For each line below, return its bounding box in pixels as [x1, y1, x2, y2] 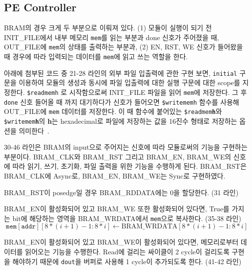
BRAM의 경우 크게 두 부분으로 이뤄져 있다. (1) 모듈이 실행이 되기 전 [4, 22, 212, 33]
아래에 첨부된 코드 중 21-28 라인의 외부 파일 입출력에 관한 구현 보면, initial [4, 67, 237, 78]
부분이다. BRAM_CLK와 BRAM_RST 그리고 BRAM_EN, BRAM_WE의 [4, 151, 231, 161]
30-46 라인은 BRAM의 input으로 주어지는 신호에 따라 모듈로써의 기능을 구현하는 [4, 142, 248, 152]
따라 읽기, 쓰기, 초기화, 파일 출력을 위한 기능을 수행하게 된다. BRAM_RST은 [12, 161, 247, 171]
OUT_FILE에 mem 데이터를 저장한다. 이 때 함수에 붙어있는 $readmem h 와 [4, 106, 222, 116]
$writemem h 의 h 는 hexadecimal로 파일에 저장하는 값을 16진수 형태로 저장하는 [4, 115, 237, 126]
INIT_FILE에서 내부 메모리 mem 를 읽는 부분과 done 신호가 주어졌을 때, [4, 32, 219, 42]
